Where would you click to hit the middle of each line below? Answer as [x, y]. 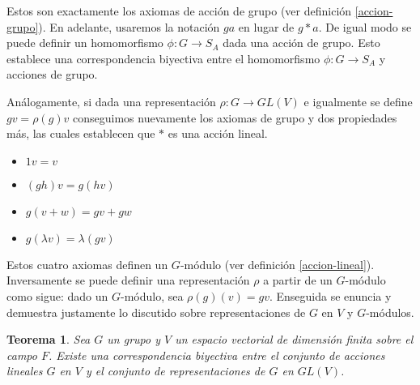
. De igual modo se [365, 26]
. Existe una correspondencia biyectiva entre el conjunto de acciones [216, 355]
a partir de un [298, 280]
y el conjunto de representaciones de [175, 371]
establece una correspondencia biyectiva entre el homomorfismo [163, 58]
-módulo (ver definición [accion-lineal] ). [277, 264]
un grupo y [134, 339]
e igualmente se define [358, 101]
